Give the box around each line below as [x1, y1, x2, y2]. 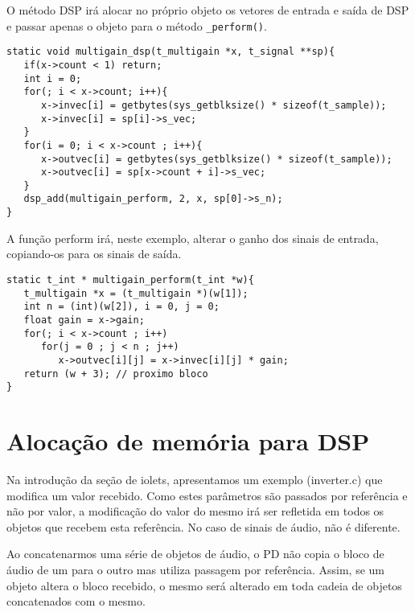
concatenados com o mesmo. [6, 593, 146, 610]
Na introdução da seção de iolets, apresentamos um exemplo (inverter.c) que [6, 471, 383, 487]
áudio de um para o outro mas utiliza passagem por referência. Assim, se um [6, 561, 385, 577]
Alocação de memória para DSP [6, 425, 370, 458]
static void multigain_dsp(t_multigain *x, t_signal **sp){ [6, 46, 335, 58]
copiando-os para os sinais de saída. [6, 245, 182, 262]
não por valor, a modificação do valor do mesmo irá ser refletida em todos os [6, 503, 384, 520]
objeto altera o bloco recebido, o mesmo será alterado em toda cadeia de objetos [6, 577, 402, 594]
